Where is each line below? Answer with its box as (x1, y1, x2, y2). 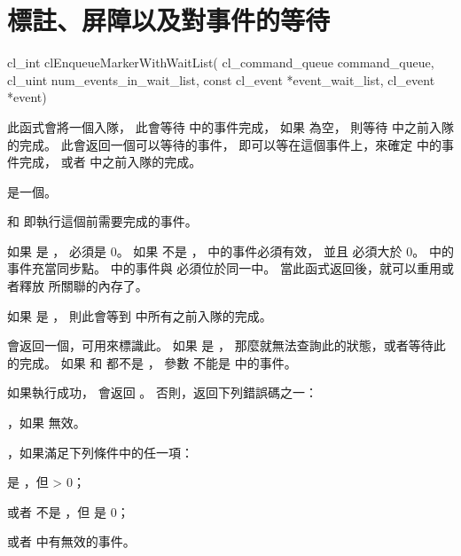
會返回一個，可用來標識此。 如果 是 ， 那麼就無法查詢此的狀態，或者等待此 (7, 336, 446, 355)
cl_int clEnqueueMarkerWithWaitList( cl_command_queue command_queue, (7, 53, 434, 72)
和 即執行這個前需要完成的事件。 (7, 212, 198, 231)
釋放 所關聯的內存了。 (19, 277, 148, 295)
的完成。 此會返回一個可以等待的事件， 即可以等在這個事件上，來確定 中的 (7, 135, 441, 153)
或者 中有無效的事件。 (7, 532, 136, 551)
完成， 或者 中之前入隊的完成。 (19, 153, 202, 171)
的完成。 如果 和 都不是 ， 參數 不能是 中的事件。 (7, 353, 297, 372)
